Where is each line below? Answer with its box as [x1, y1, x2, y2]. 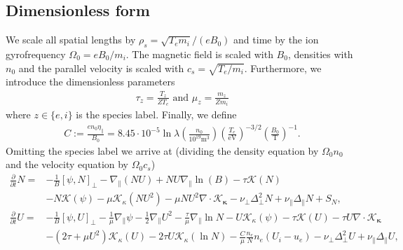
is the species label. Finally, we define [76, 107, 237, 122]
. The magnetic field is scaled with [125, 47, 273, 61]
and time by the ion [233, 32, 319, 47]
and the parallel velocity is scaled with [18, 60, 184, 75]
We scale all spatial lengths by [6, 32, 136, 47]
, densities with [287, 47, 353, 61]
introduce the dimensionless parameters [6, 74, 175, 89]
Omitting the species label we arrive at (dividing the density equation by [6, 143, 319, 158]
